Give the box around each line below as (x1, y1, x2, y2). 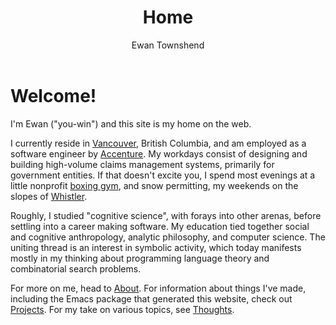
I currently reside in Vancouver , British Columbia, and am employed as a (10, 137, 307, 149)
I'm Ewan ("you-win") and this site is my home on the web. (10, 117, 252, 130)
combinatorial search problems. (10, 262, 142, 275)
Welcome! (10, 84, 97, 107)
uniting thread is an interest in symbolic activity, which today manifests (10, 241, 302, 253)
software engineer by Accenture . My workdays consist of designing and (10, 147, 308, 160)
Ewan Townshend (131, 39, 205, 51)
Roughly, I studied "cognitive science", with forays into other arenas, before (10, 209, 322, 221)
